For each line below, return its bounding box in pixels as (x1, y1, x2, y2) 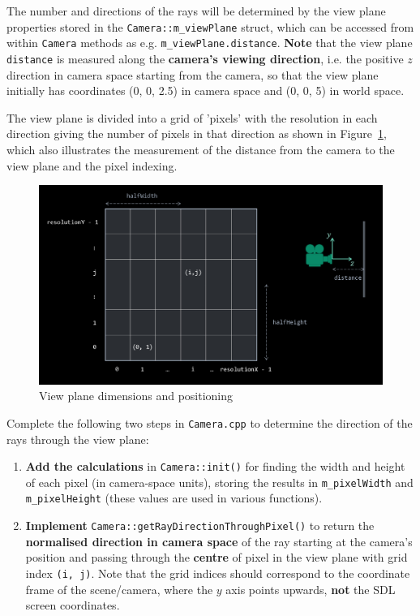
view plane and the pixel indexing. (6, 157, 178, 174)
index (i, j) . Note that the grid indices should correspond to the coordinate (25, 564, 410, 581)
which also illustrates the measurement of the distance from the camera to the (6, 140, 395, 157)
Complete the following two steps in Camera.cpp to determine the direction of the (6, 414, 413, 431)
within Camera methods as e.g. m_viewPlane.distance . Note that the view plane (6, 34, 413, 51)
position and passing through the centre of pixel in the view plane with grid (25, 549, 408, 566)
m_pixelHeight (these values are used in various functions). (25, 489, 323, 506)
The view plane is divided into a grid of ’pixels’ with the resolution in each (6, 109, 378, 126)
